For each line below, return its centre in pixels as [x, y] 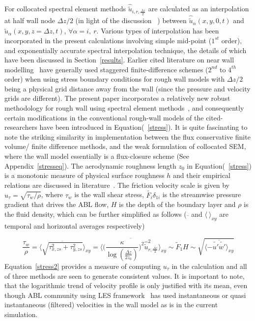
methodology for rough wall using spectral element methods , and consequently [124, 108]
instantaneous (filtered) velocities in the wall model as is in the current [111, 305]
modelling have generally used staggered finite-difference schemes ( [106, 69]
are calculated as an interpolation [198, 9]
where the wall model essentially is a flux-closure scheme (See [97, 156]
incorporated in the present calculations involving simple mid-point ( [108, 40]
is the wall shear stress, [109, 194]
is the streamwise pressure [202, 194]
